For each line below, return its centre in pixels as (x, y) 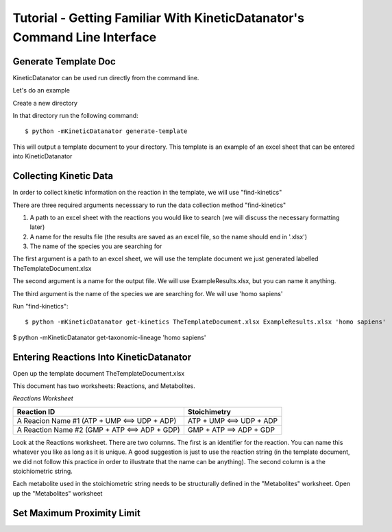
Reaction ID (36, 411)
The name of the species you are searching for (96, 246)
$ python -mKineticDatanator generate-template (106, 131)
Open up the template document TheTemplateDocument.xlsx (99, 373)
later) (37, 227)
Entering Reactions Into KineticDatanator (102, 357)
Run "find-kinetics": (40, 306)
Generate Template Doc (64, 61)
